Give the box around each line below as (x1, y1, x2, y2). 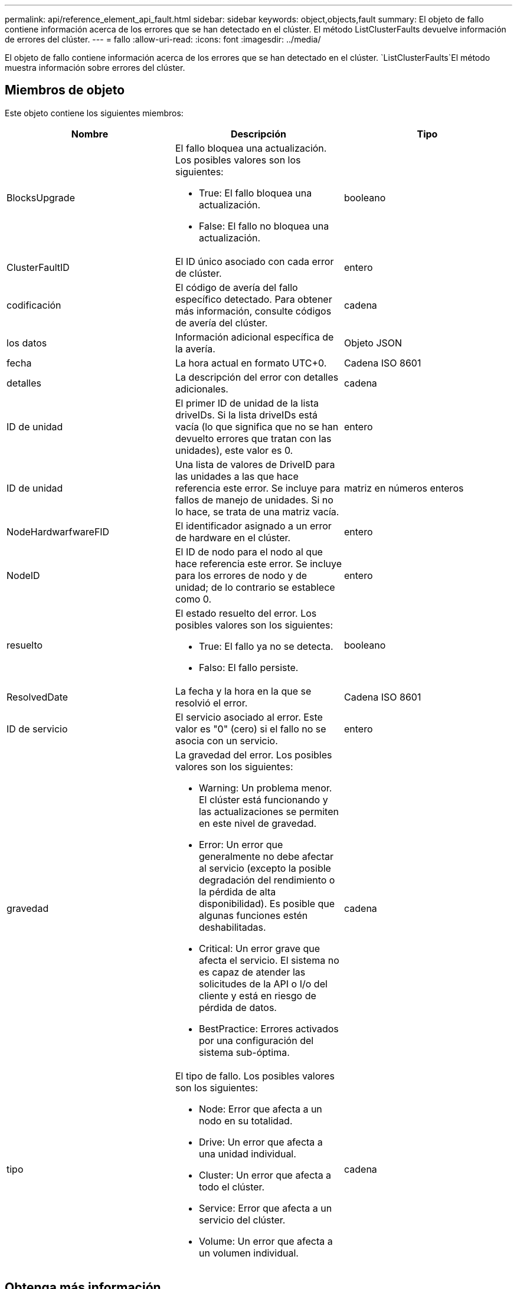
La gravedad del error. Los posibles (175, 748, 332, 761)
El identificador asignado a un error (175, 519, 332, 532)
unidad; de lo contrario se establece (175, 581, 335, 593)
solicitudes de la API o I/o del (198, 977, 328, 990)
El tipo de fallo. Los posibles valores (175, 1069, 335, 1082)
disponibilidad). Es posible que (198, 897, 335, 910)
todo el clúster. (198, 1180, 265, 1193)
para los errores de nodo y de (175, 569, 307, 581)
